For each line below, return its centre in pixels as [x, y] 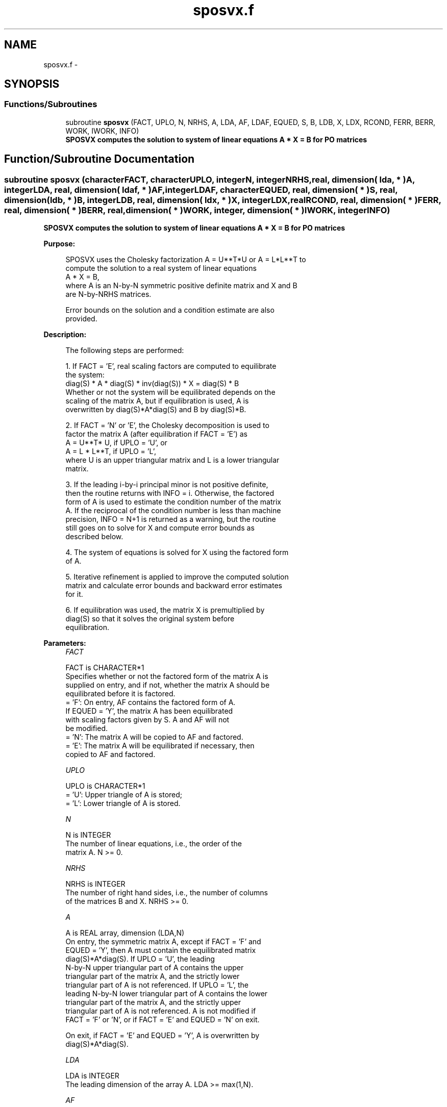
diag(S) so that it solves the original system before [150, 619]
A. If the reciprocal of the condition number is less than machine [173, 511]
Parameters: [65, 643]
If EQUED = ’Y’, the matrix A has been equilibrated [149, 711]
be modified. [87, 728]
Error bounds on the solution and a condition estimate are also [170, 310]
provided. [81, 319]
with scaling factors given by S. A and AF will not [147, 720]
